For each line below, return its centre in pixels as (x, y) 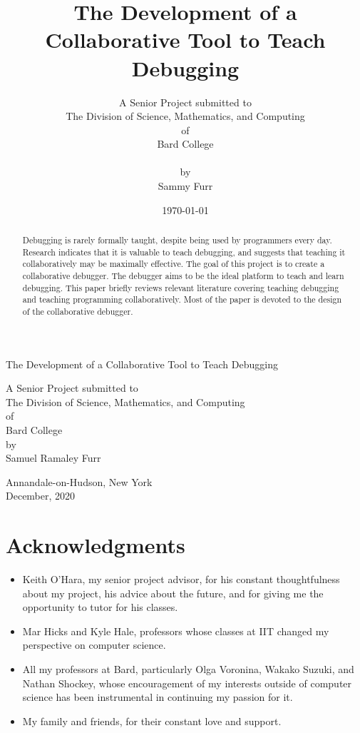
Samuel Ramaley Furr (53, 458)
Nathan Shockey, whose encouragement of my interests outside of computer (187, 683)
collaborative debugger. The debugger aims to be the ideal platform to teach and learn (183, 276)
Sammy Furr (185, 186)
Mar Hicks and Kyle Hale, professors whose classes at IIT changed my (176, 631)
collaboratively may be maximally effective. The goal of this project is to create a (174, 264)
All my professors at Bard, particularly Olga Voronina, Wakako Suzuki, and (188, 669)
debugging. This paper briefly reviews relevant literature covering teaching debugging (181, 287)
